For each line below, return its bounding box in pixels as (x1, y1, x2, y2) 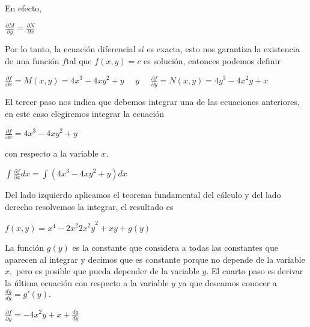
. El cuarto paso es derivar (206, 265, 303, 277)
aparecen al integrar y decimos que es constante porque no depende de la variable (5, 253, 305, 265)
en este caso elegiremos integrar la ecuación (5, 107, 165, 120)
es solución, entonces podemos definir (144, 55, 281, 67)
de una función (5, 55, 59, 67)
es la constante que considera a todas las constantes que (72, 241, 278, 254)
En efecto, (5, 2, 42, 14)
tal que (66, 55, 92, 67)
